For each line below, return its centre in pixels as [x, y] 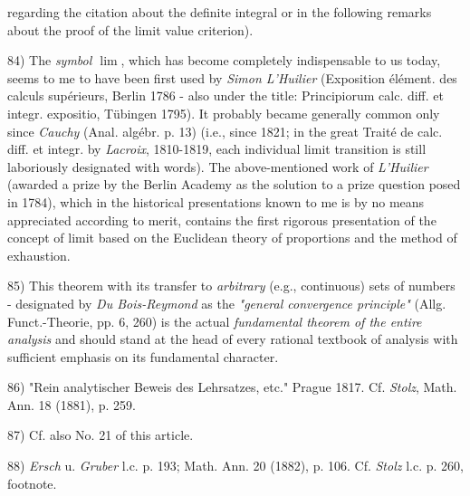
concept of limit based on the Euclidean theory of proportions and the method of [232, 238]
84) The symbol [50, 60]
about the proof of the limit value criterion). [130, 29]
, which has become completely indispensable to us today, [281, 60]
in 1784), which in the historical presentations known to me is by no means [216, 201]
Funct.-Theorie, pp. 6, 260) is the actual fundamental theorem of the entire [215, 321]
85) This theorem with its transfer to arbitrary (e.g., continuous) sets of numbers [231, 286]
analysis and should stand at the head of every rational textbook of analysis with [233, 339]
